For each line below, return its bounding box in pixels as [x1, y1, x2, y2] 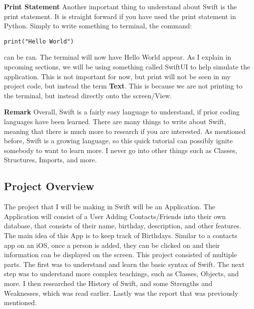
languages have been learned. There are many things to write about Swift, [4, 116, 226, 126]
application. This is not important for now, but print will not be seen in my [4, 71, 231, 81]
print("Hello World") [4, 38, 74, 45]
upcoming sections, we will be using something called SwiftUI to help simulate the [4, 62, 250, 72]
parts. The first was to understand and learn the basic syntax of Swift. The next [4, 259, 245, 269]
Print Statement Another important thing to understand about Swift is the [4, 1, 237, 11]
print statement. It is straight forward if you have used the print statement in [4, 11, 236, 21]
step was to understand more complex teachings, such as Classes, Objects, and [4, 268, 239, 279]
